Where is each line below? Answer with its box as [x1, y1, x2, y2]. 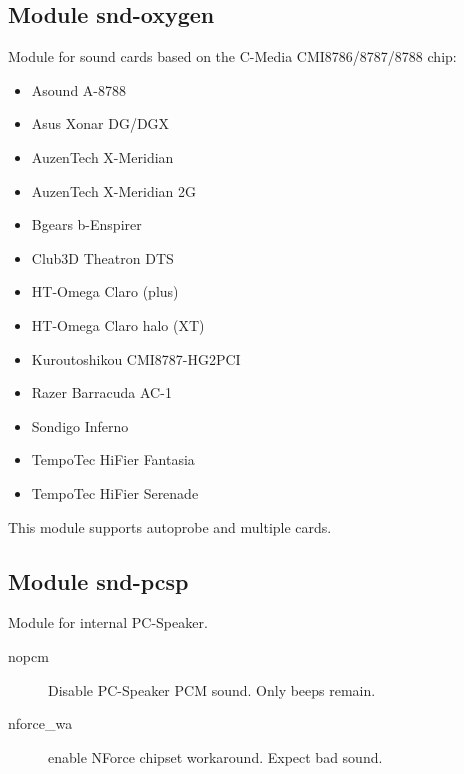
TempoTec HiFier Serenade [31, 482, 199, 503]
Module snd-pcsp [8, 565, 189, 596]
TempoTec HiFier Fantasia [31, 449, 195, 470]
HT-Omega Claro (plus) [31, 281, 179, 302]
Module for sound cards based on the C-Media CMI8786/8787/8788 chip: [8, 46, 457, 67]
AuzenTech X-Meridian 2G [31, 180, 197, 201]
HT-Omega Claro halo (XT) [31, 314, 205, 335]
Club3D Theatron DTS [31, 247, 174, 268]
